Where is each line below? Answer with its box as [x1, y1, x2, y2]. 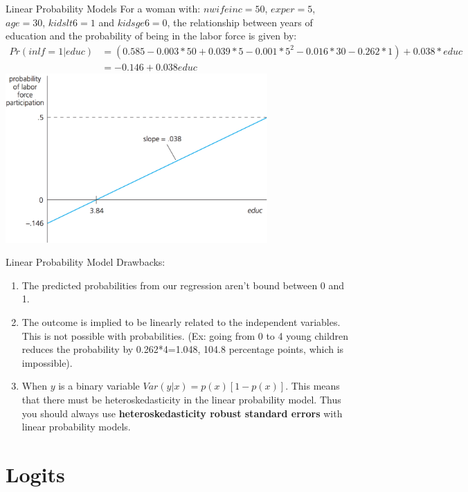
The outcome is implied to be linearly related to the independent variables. [21, 314, 341, 329]
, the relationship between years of [167, 15, 313, 29]
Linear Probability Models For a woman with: [6, 1, 201, 15]
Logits [6, 459, 65, 488]
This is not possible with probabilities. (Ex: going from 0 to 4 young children [21, 328, 349, 343]
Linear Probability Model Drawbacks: [6, 255, 165, 269]
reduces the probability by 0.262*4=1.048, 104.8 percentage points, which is [21, 342, 344, 356]
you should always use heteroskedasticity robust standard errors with [21, 406, 343, 420]
